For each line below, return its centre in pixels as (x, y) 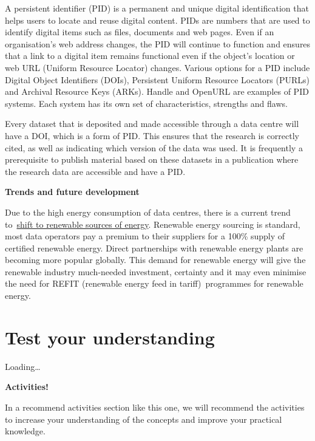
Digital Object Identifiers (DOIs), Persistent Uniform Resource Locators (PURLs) (157, 79)
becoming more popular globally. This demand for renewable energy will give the (155, 260)
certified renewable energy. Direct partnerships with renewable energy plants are (154, 248)
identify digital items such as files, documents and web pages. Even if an (140, 32)
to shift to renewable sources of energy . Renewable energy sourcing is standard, (153, 224)
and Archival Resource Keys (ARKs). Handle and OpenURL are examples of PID (157, 91)
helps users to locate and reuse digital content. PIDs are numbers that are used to (157, 20)
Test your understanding (110, 337)
